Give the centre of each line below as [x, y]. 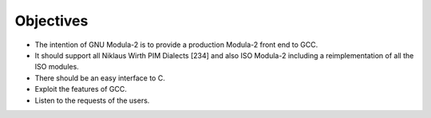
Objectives [51, 21]
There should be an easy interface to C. [100, 78]
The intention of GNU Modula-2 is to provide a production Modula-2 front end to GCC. [176, 45]
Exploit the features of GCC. [81, 89]
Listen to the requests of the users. [92, 100]
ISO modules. [57, 67]
